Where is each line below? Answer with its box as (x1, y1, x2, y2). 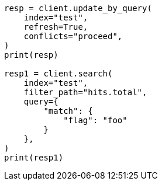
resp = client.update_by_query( (4, 4, 152, 13)
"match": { (43, 106, 93, 116)
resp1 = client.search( (4, 69, 113, 78)
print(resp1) (4, 153, 64, 162)
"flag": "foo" (63, 116, 127, 125)
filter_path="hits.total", (23, 88, 147, 97)
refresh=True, (23, 22, 88, 32)
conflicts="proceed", (23, 32, 123, 41)
